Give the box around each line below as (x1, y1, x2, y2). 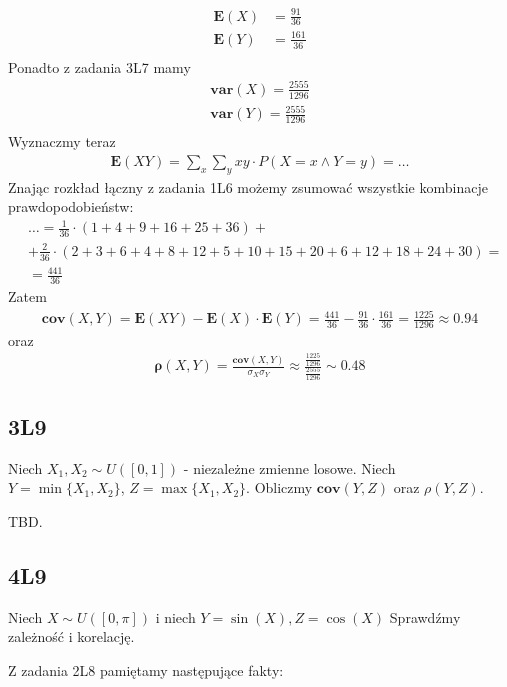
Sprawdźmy (389, 606, 461, 627)
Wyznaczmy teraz (8, 131, 116, 152)
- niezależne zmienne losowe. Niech (183, 457, 396, 478)
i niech (155, 606, 196, 627)
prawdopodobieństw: (8, 196, 134, 217)
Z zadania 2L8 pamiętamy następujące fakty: (8, 659, 284, 680)
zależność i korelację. (8, 626, 135, 647)
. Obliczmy (246, 477, 313, 498)
